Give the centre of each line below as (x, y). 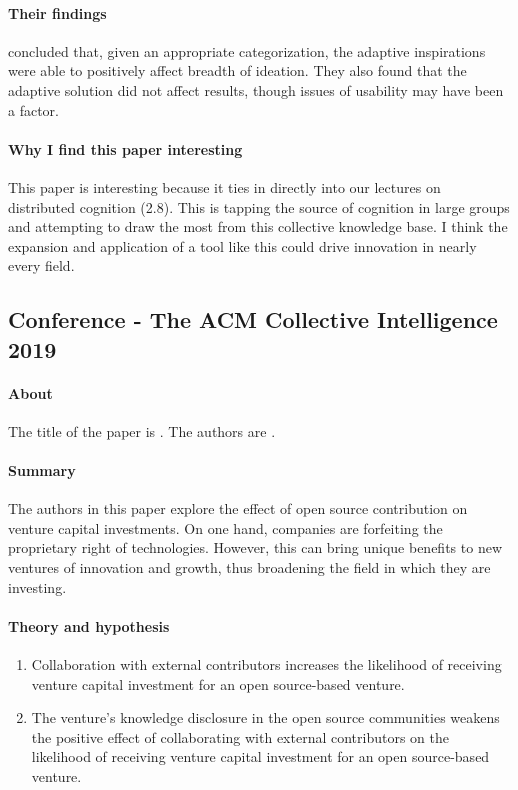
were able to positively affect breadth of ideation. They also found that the (237, 70)
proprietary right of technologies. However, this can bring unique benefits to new (255, 547)
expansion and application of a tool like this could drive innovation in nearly (242, 245)
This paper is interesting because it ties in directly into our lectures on (224, 186)
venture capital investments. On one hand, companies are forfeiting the (225, 527)
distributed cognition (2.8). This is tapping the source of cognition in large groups (259, 206)
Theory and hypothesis (89, 625)
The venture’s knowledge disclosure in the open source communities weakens (265, 717)
